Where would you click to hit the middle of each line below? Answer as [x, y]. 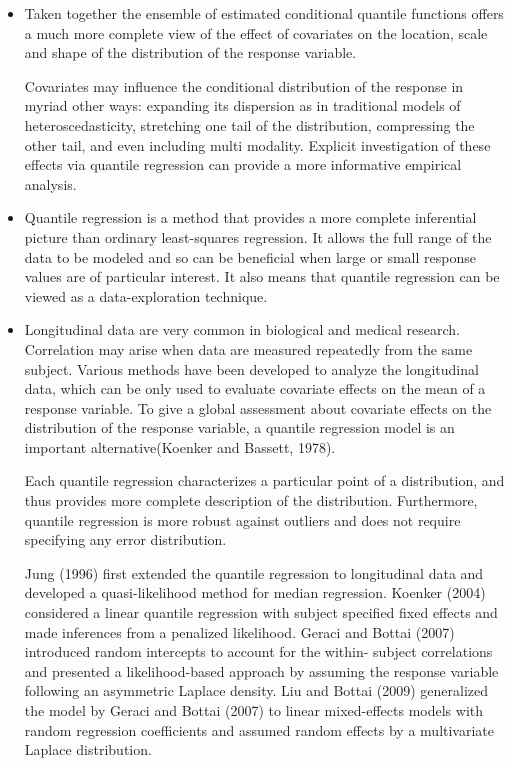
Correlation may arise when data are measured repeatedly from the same [248, 348]
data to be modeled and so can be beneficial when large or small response [250, 256]
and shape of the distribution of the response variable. [190, 52]
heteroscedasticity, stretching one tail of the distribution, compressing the [249, 124]
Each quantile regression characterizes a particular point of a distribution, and [264, 480]
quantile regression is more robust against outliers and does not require [242, 519]
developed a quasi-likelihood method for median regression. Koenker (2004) [255, 592]
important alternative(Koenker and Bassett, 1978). [180, 446]
